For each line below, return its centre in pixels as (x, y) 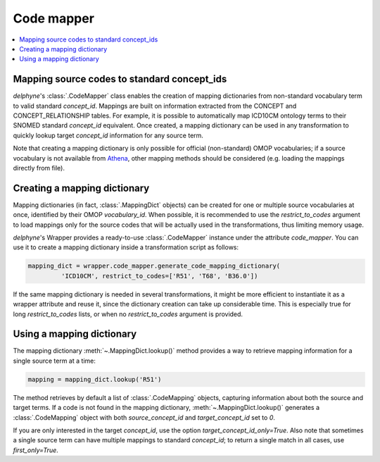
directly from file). (39, 168)
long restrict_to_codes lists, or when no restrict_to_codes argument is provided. (128, 314)
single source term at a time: (55, 361)
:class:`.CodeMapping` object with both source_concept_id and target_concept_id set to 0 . (144, 417)
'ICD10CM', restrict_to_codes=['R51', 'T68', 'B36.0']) (159, 276)
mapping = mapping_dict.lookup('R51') (95, 379)
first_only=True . (36, 450)
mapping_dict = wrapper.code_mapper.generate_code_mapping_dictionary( (154, 266)
